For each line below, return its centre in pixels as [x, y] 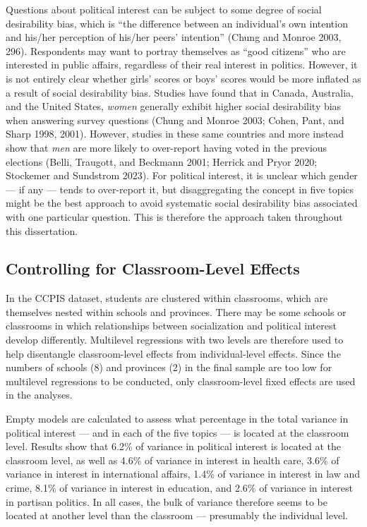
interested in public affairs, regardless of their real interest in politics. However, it [182, 65]
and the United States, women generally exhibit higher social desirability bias [174, 106]
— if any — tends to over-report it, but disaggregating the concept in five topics [180, 189]
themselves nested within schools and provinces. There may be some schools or [176, 311]
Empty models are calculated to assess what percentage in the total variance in [177, 419]
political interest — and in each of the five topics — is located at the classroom [178, 432]
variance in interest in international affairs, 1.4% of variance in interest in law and [183, 474]
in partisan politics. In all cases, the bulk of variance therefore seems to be [167, 501]
